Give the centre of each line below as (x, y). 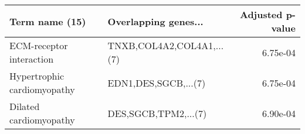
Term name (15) (48, 21)
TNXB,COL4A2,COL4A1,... (166, 45)
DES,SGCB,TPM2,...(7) (157, 113)
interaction (32, 59)
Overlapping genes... (155, 21)
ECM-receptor (39, 45)
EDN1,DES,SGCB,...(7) (157, 83)
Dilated (25, 106)
